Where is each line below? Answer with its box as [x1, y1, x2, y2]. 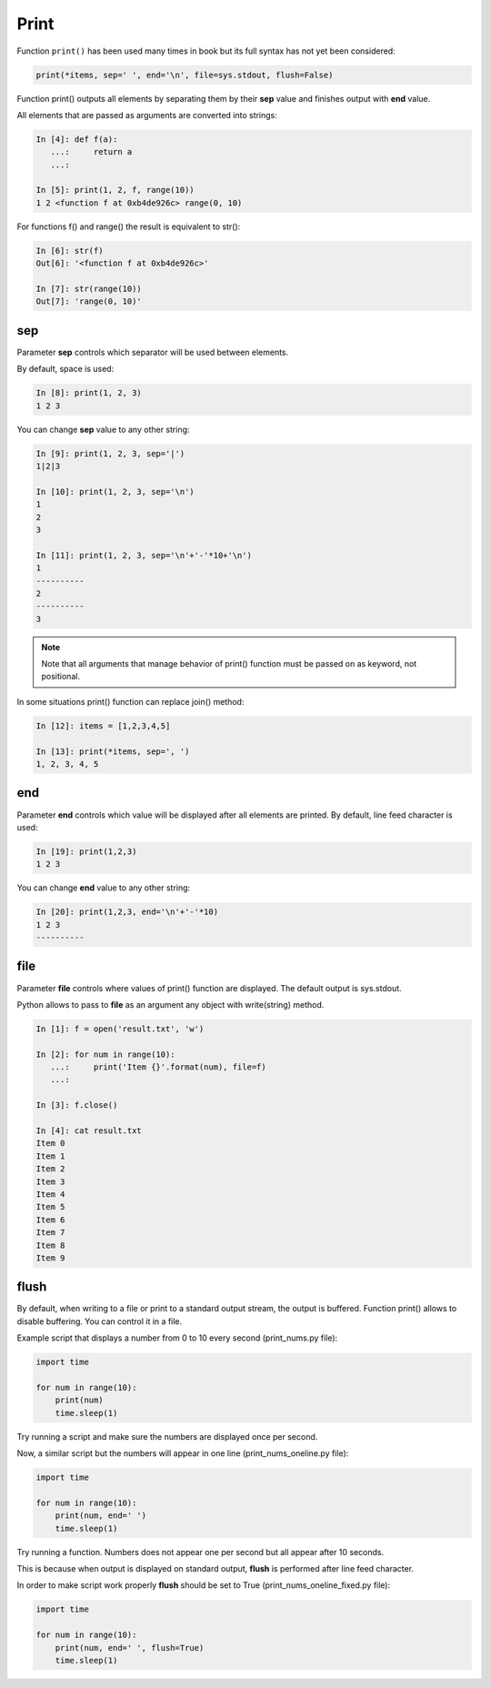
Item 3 [35, 1176, 65, 1187]
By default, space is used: [16, 364, 115, 375]
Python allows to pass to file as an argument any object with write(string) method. [16, 999, 325, 1010]
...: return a [50, 146, 133, 157]
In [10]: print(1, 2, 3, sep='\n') [35, 487, 195, 497]
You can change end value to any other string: [16, 882, 191, 893]
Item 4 [35, 1189, 65, 1200]
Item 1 [35, 1150, 65, 1161]
